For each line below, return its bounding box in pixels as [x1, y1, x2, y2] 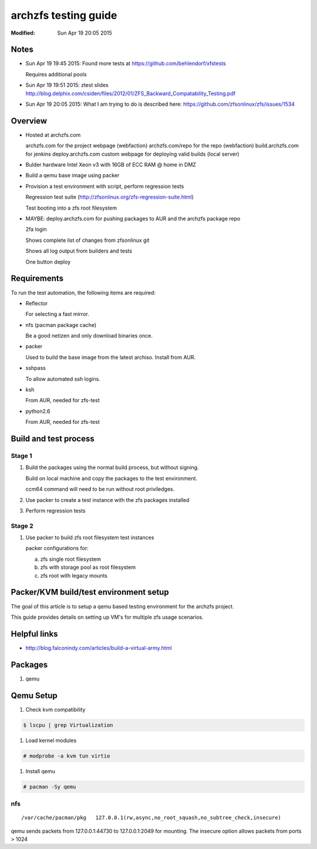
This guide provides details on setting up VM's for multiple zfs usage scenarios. [11, 614, 204, 621]
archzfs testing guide [11, 9, 117, 22]
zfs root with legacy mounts [40, 572, 108, 579]
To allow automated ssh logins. [25, 375, 101, 382]
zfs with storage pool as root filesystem [40, 564, 136, 571]
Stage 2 [11, 521, 33, 530]
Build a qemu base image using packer [25, 172, 120, 179]
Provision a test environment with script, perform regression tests [25, 183, 184, 190]
